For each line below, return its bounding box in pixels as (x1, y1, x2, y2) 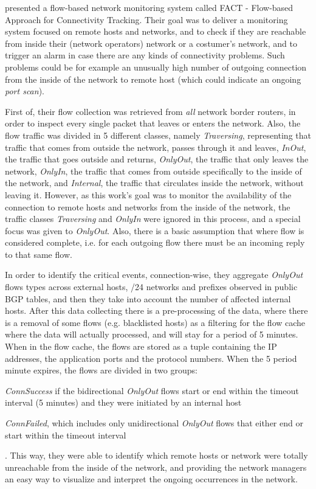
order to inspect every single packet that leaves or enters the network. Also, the (5, 117, 301, 130)
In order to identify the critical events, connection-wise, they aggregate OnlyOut (5, 268, 303, 281)
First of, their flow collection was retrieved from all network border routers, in (5, 105, 296, 117)
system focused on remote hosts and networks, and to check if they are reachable (5, 25, 306, 38)
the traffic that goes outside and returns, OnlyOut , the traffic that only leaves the (5, 153, 309, 165)
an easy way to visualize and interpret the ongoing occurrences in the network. (5, 473, 298, 485)
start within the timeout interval (5, 428, 126, 441)
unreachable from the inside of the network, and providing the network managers (5, 460, 307, 473)
